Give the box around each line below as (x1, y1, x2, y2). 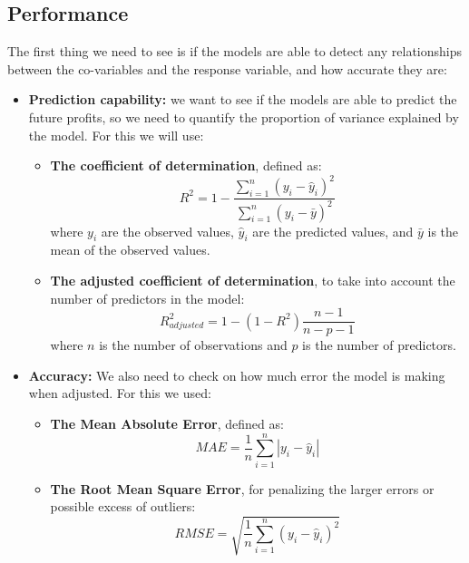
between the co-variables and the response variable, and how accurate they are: (7, 59, 447, 78)
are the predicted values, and (252, 221, 414, 240)
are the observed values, (101, 221, 234, 240)
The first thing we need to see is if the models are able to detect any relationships (7, 42, 463, 61)
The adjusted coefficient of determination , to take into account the (50, 271, 455, 290)
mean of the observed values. (50, 240, 210, 259)
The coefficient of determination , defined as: (50, 156, 322, 175)
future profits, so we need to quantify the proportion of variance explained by (28, 107, 459, 126)
